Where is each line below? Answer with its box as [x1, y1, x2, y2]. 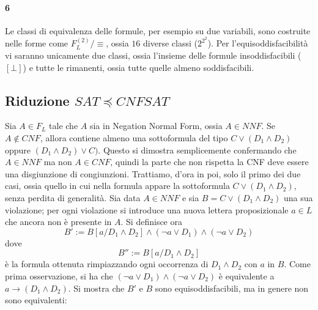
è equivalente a [218, 269, 275, 282]
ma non [43, 155, 72, 168]
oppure [5, 143, 31, 156]
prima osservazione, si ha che [5, 269, 113, 282]
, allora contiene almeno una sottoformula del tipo [40, 131, 228, 144]
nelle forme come [5, 37, 68, 50]
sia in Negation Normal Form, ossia [89, 119, 223, 132]
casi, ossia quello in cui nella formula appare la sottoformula [5, 179, 230, 192]
